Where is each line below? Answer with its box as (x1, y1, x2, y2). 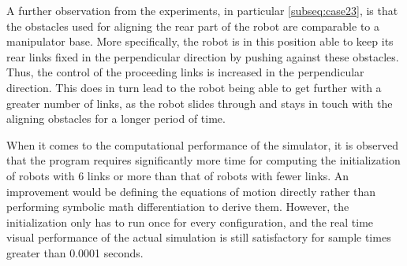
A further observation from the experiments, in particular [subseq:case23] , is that (6, 2, 398, 18)
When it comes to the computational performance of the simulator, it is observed (6, 136, 399, 153)
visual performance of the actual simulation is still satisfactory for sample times (6, 229, 391, 246)
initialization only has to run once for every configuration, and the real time (6, 213, 374, 230)
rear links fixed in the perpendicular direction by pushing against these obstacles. (6, 48, 399, 65)
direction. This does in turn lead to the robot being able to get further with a (6, 79, 382, 95)
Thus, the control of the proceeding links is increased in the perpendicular (6, 64, 364, 80)
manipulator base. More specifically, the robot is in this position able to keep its (6, 33, 394, 50)
